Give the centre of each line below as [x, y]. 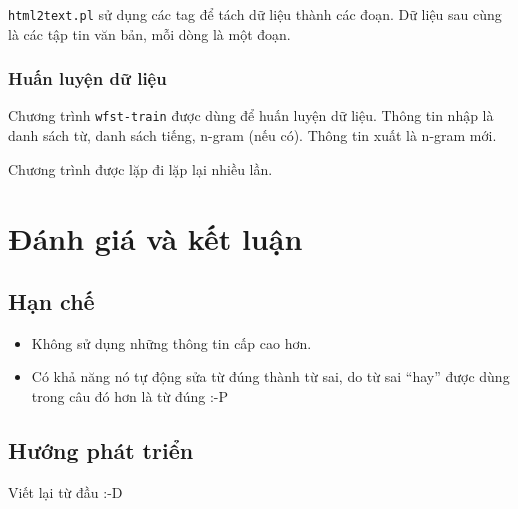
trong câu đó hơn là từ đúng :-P [130, 396]
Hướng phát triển [101, 450]
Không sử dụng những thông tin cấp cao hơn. [171, 342]
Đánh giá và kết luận [155, 237]
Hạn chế [51, 301]
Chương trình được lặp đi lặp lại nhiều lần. [140, 168]
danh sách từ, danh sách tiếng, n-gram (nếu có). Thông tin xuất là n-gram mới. [252, 135]
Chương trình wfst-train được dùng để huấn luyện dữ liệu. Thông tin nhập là [251, 115]
